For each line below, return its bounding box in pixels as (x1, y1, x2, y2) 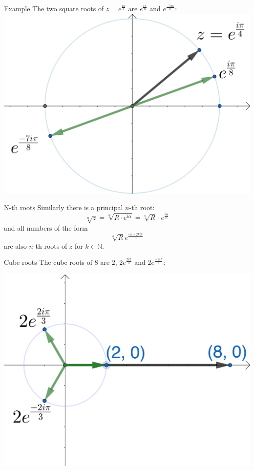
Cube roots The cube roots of (4, 257, 93, 267)
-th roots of (33, 240, 67, 251)
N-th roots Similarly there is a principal (4, 202, 123, 213)
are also (4, 240, 27, 251)
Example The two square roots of (4, 3, 104, 13)
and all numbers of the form (4, 222, 88, 233)
